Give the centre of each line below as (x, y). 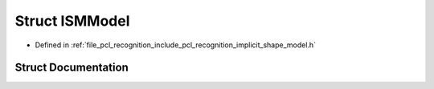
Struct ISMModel (72, 21)
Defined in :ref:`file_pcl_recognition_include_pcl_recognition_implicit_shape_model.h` (176, 45)
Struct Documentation (72, 68)
